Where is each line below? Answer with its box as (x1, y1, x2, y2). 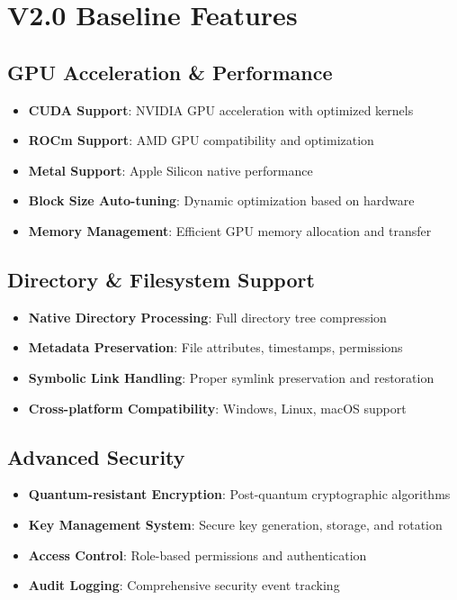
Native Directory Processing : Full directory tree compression (28, 307, 387, 326)
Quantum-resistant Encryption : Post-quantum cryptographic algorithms (28, 485, 451, 504)
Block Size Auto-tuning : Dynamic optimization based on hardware (28, 191, 415, 210)
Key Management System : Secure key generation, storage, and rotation (28, 514, 443, 533)
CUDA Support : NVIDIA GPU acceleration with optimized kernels (28, 100, 414, 119)
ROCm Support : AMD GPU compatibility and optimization (28, 131, 374, 150)
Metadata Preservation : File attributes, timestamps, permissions (28, 338, 403, 357)
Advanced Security (7, 442, 185, 470)
